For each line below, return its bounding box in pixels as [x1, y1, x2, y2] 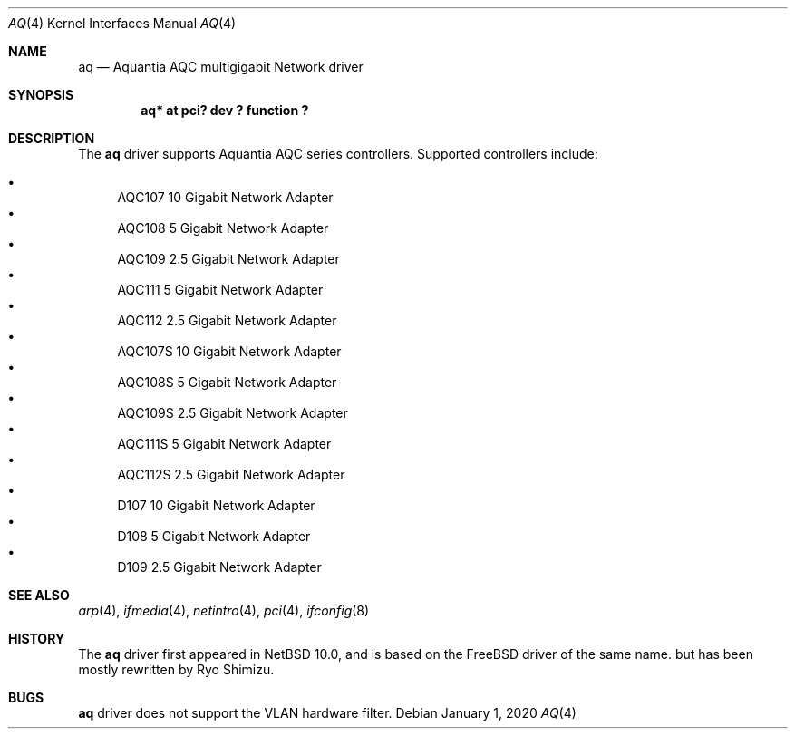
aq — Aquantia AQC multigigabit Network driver [78, 59, 364, 74]
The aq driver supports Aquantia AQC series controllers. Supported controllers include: [78, 146, 598, 161]
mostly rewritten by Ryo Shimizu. [78, 662, 275, 677]
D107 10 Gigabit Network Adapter [117, 498, 315, 513]
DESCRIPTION [8, 131, 95, 146]
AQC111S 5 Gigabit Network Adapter [117, 436, 332, 451]
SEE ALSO [8, 587, 70, 603]
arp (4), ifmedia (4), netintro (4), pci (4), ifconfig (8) [78, 603, 370, 618]
